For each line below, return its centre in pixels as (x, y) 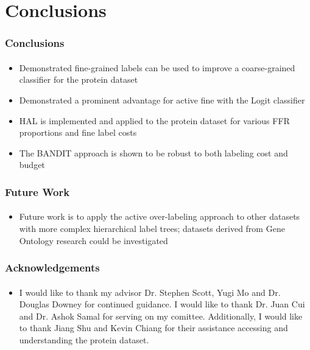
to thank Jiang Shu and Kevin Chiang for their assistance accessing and (153, 328)
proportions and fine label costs (78, 132)
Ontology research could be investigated (93, 240)
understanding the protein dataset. (84, 340)
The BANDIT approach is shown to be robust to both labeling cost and (153, 152)
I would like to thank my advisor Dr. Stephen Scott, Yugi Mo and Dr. (150, 292)
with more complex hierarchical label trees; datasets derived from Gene (152, 228)
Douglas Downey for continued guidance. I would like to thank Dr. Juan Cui (162, 304)
